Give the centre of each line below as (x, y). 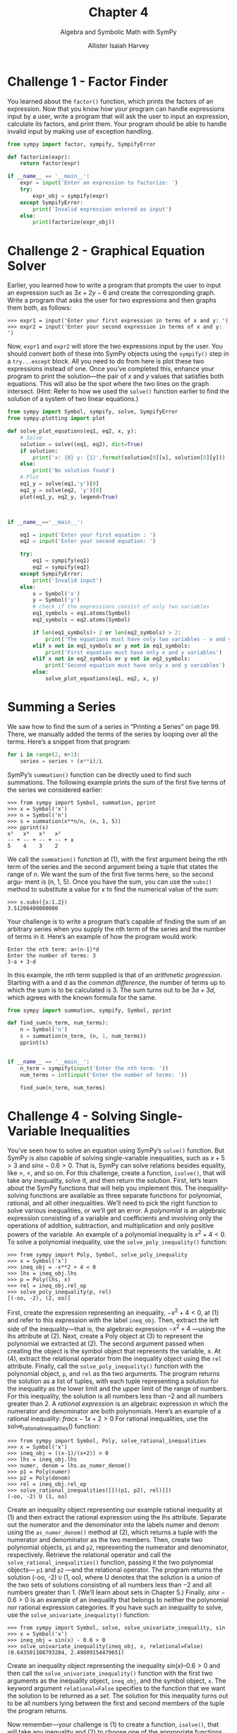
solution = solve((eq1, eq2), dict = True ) (81, 444)
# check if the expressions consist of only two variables (121, 607)
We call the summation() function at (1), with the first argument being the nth (117, 859)
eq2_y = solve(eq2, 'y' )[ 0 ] (61, 490)
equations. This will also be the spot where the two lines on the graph (108, 384)
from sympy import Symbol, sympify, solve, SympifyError (93, 412)
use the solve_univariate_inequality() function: (79, 1615)
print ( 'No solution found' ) (74, 471)
